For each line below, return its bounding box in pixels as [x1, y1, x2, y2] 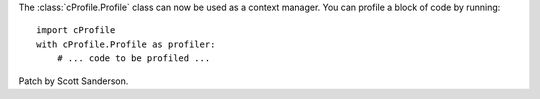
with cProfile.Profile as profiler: [36, 38, 216, 50]
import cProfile [36, 25, 116, 36]
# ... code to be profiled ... [56, 53, 211, 64]
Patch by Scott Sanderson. [18, 75, 129, 87]
